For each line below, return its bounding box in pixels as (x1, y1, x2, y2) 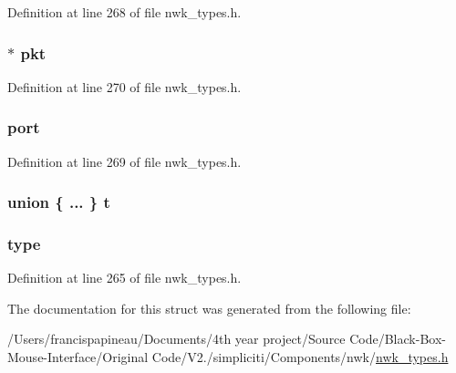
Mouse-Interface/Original (7, 347, 149, 367)
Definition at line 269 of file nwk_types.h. (7, 151, 242, 171)
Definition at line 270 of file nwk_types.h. (7, 77, 242, 96)
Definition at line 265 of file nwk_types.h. (7, 268, 242, 287)
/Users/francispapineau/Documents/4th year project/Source (7, 329, 346, 348)
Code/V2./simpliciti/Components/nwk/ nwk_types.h (151, 347, 449, 367)
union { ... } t (7, 191, 110, 213)
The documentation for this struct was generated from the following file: (7, 298, 411, 317)
